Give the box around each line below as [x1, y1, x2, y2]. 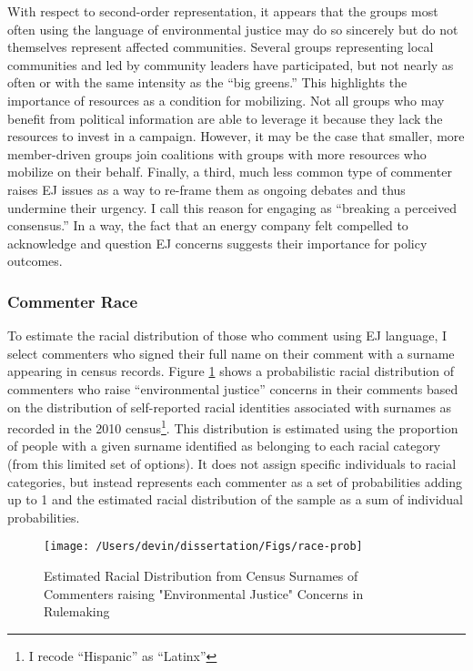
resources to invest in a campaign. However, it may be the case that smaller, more [7, 127, 465, 146]
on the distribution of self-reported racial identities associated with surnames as [7, 397, 452, 416]
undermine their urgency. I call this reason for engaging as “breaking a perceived [7, 198, 458, 217]
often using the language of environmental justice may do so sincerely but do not [7, 19, 458, 38]
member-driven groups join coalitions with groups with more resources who [7, 144, 427, 163]
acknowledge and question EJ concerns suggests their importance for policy [7, 233, 428, 252]
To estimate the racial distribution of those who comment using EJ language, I [7, 326, 447, 345]
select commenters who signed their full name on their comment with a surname [7, 343, 455, 362]
